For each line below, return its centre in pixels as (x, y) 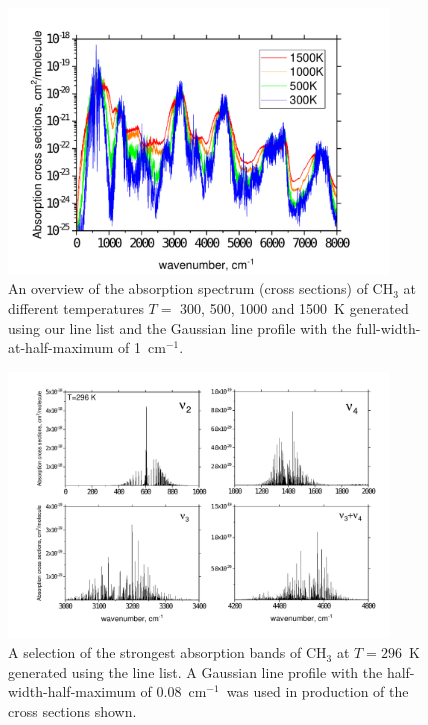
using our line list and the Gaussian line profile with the (180, 327)
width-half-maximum (72, 691)
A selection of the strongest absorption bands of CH (167, 652)
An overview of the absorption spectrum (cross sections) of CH (201, 288)
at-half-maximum (61, 347)
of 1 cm (142, 347)
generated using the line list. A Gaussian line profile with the (195, 671)
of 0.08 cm (173, 691)
